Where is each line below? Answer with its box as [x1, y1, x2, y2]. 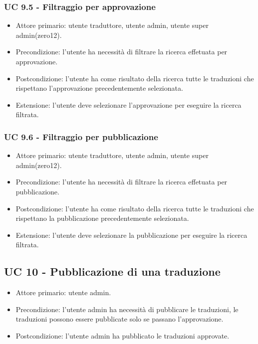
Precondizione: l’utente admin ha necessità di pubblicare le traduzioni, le [15, 304, 239, 314]
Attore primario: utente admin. [15, 287, 111, 298]
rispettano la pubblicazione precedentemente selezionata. [15, 213, 189, 223]
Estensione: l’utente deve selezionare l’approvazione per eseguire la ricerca [15, 99, 242, 110]
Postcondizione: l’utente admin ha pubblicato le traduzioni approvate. [15, 330, 230, 341]
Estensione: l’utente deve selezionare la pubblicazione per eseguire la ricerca [15, 229, 248, 240]
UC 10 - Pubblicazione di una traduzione [4, 264, 221, 279]
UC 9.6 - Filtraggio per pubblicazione [4, 130, 158, 143]
